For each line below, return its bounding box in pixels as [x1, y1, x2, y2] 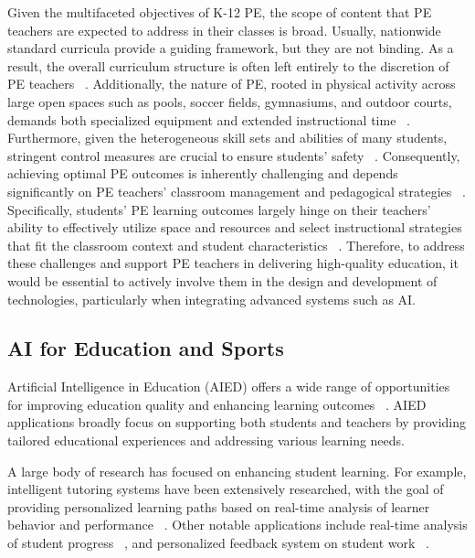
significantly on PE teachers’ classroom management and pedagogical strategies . [7, 181, 466, 200]
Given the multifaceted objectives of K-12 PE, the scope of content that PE [7, 3, 432, 21]
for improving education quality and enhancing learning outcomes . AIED [7, 394, 427, 413]
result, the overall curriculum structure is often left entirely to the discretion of [7, 56, 449, 75]
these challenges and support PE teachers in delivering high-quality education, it [7, 253, 459, 273]
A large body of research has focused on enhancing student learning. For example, [7, 461, 467, 480]
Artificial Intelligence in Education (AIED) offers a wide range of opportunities [7, 377, 450, 396]
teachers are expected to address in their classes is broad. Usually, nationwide [7, 20, 441, 39]
